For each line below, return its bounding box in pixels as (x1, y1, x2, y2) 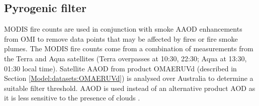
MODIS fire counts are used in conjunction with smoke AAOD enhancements (4, 24, 242, 34)
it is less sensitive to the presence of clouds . (4, 92, 140, 103)
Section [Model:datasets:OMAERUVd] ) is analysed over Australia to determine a (4, 73, 253, 83)
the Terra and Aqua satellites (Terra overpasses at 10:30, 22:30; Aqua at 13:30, (4, 53, 247, 63)
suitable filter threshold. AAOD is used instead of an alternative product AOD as (4, 82, 255, 93)
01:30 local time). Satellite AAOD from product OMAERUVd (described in (4, 63, 237, 73)
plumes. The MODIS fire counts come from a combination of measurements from (4, 43, 253, 54)
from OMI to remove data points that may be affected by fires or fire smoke (4, 33, 238, 44)
